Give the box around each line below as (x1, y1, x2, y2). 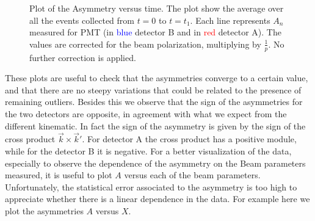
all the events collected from (29, 13, 134, 26)
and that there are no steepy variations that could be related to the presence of (5, 83, 302, 96)
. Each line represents (190, 13, 270, 26)
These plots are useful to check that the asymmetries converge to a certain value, (5, 71, 308, 84)
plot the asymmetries (5, 204, 84, 217)
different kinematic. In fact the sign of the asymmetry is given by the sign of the (5, 119, 306, 132)
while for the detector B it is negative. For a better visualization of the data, (5, 144, 292, 157)
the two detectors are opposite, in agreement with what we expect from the (5, 107, 287, 120)
